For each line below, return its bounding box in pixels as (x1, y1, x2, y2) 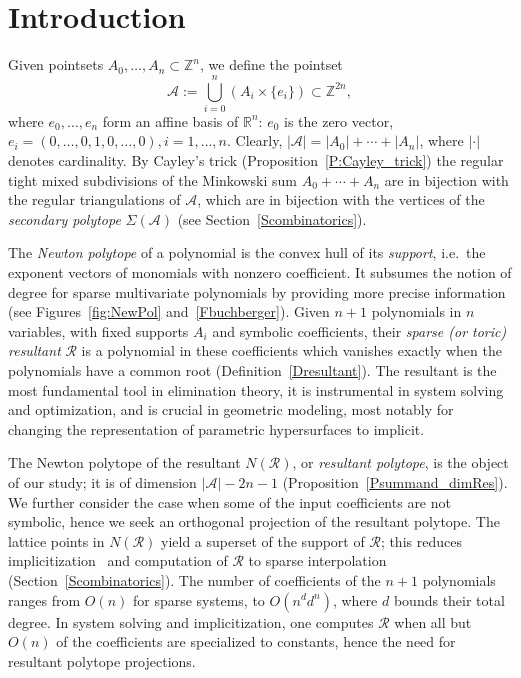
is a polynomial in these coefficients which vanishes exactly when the (81, 340, 502, 361)
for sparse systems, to (132, 589, 265, 610)
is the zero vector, (284, 110, 394, 131)
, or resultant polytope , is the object (292, 452, 509, 473)
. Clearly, (227, 130, 283, 151)
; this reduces (380, 530, 462, 551)
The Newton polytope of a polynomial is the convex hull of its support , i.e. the (8, 242, 486, 263)
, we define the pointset (200, 54, 343, 75)
